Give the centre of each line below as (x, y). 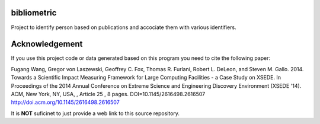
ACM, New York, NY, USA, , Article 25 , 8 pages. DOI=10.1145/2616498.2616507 (108, 94)
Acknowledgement (47, 44)
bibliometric (34, 13)
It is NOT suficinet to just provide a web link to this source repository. (95, 113)
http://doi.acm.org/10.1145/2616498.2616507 (65, 102)
